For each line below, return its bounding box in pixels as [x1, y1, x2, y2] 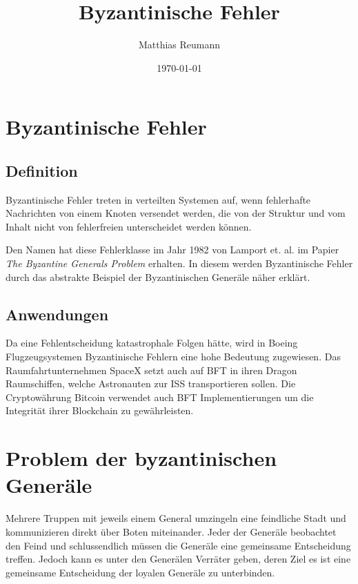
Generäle [6, 471, 92, 499]
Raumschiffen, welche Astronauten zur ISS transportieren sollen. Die [6, 376, 296, 391]
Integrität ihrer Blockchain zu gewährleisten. [6, 403, 194, 418]
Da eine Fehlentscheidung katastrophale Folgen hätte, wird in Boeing [6, 335, 298, 350]
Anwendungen [6, 303, 109, 324]
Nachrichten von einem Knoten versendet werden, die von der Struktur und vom [6, 206, 346, 220]
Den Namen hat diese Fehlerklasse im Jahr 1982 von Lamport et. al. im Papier [6, 242, 339, 257]
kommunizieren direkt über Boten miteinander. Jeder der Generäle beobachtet [6, 524, 337, 538]
